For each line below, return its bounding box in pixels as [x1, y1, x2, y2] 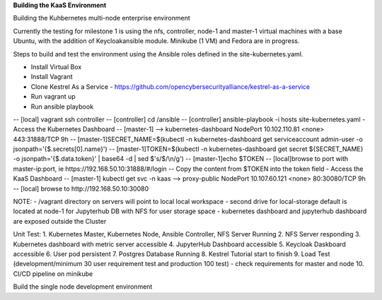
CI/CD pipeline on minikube [13, 269, 93, 278]
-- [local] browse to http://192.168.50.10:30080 [13, 184, 149, 193]
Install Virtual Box [30, 62, 82, 71]
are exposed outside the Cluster [13, 217, 107, 225]
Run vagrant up [30, 92, 76, 101]
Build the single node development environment [13, 282, 153, 291]
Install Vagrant [30, 73, 74, 81]
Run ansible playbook [30, 102, 94, 111]
